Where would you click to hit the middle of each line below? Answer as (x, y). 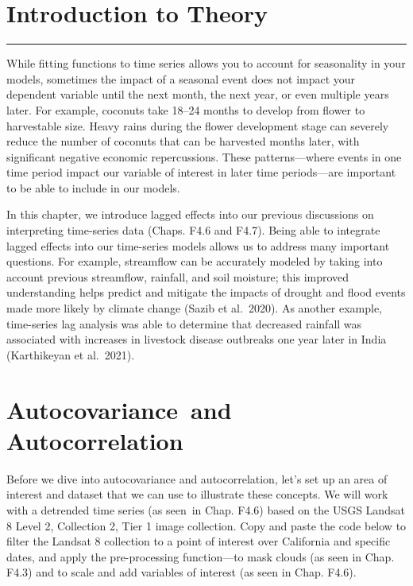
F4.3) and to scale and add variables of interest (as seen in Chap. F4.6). (181, 572)
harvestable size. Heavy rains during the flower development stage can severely (198, 125)
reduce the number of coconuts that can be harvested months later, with (183, 141)
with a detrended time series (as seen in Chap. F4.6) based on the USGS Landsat (206, 509)
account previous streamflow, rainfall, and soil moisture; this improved (178, 276)
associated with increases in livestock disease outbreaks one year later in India (197, 339)
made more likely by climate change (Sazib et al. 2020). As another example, (195, 308)
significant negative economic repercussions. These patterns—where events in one (204, 156)
